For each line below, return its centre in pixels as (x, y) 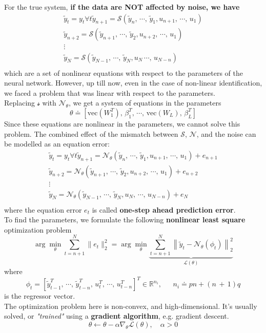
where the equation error (43, 209)
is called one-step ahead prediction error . (164, 209)
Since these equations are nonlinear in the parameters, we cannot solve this (122, 123)
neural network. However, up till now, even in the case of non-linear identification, (133, 83)
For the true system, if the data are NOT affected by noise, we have (122, 7)
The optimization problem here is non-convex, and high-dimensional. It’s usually (131, 306)
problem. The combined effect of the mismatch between (91, 133)
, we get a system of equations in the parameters (145, 103)
